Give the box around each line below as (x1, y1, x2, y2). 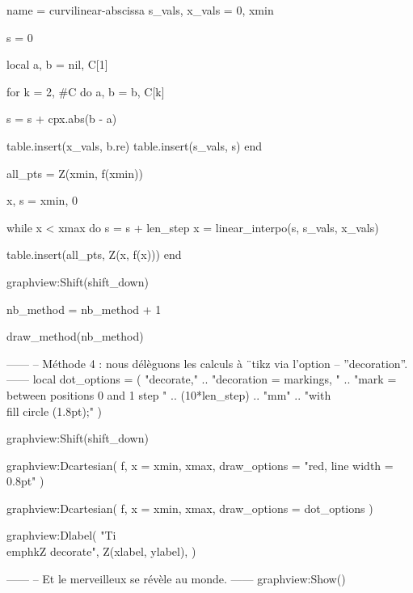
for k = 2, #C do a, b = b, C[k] (6, 83, 165, 100)
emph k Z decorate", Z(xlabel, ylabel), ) (6, 543, 196, 560)
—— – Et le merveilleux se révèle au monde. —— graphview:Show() (6, 570, 346, 587)
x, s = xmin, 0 (6, 192, 78, 209)
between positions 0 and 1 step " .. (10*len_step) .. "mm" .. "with (6, 386, 331, 403)
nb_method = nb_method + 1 (6, 300, 162, 317)
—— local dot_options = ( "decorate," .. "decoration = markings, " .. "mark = (6, 371, 397, 388)
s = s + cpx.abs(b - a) (6, 110, 117, 127)
